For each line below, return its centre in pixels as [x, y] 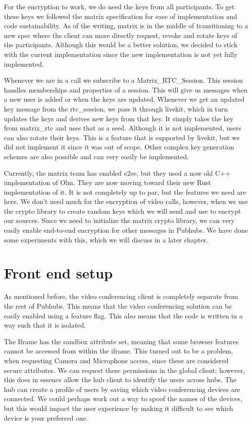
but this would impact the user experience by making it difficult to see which [119, 408]
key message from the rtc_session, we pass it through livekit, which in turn [116, 108]
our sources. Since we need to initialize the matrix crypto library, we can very [119, 220]
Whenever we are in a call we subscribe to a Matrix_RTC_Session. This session [124, 80]
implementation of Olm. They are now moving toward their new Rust [108, 182]
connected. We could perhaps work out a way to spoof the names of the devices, [123, 398]
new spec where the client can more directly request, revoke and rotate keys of [121, 35]
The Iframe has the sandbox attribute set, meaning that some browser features [121, 341]
